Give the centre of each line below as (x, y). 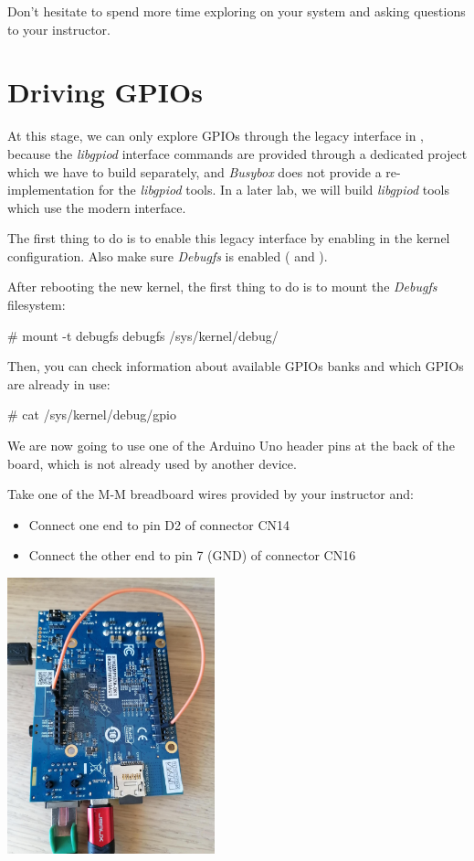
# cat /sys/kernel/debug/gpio (92, 415)
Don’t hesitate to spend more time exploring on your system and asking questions (237, 11)
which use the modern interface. (97, 207)
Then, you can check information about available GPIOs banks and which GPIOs (236, 366)
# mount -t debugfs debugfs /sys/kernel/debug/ (143, 335)
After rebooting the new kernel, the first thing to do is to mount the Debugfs (222, 287)
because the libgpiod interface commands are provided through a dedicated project (237, 153)
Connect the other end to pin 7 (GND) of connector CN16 (192, 555)
